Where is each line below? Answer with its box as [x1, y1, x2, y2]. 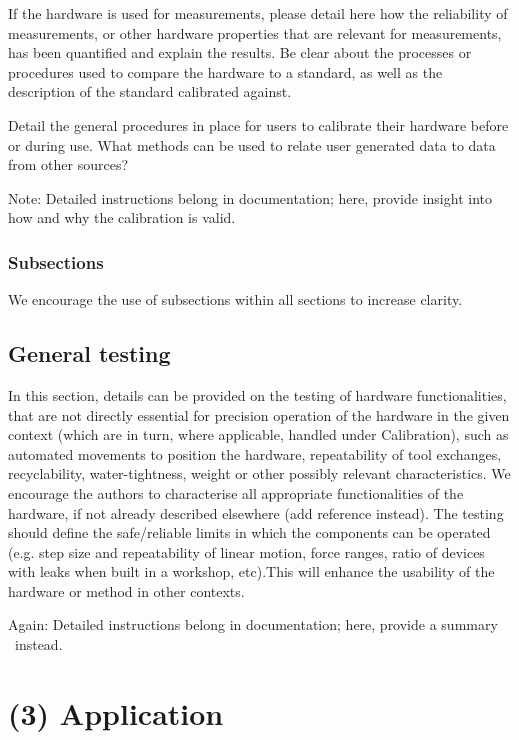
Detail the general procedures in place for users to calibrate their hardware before [8, 114, 509, 135]
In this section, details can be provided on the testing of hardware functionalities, [8, 384, 507, 405]
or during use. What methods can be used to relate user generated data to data [8, 134, 496, 155]
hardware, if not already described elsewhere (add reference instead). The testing [8, 502, 504, 523]
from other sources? [8, 154, 129, 175]
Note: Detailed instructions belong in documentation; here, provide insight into [8, 187, 492, 208]
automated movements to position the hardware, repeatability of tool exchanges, [8, 443, 502, 464]
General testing [8, 338, 171, 369]
